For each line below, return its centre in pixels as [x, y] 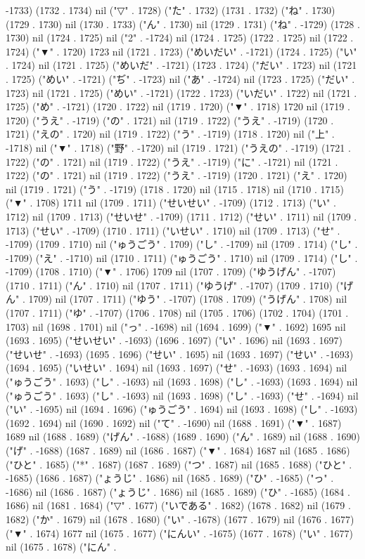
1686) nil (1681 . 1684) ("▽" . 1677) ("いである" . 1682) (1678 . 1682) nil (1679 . [178, 505]
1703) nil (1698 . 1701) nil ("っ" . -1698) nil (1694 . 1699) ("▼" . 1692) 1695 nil [176, 326]
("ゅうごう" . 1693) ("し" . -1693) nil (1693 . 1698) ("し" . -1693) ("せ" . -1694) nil [182, 395]
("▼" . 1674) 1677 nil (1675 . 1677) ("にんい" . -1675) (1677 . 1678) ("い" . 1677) [180, 533]
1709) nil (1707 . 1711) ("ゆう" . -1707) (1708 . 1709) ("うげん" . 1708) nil [188, 299]
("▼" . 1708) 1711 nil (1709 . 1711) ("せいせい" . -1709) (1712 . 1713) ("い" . [171, 203]
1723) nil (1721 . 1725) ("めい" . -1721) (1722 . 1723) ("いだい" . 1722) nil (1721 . [181, 92]
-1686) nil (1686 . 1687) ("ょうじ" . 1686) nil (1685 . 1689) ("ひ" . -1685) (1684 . [178, 491]
